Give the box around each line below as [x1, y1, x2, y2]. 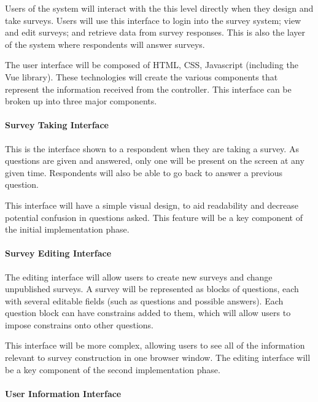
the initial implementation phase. [5, 223, 130, 236]
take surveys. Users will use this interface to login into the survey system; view [5, 14, 301, 26]
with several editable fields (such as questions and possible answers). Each [5, 294, 284, 307]
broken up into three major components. [5, 95, 157, 107]
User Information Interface [5, 387, 122, 400]
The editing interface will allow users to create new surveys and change [5, 270, 273, 283]
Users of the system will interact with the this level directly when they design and [5, 2, 314, 14]
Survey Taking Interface [5, 118, 109, 131]
